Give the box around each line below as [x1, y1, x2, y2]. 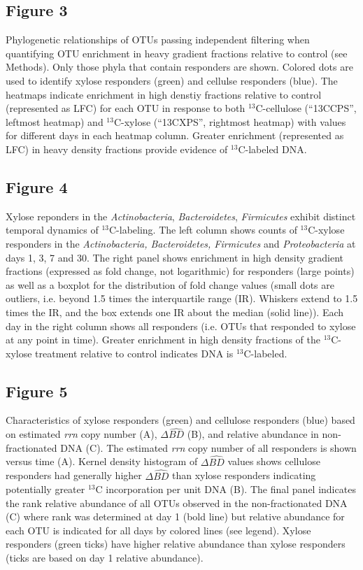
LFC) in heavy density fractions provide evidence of [6, 141, 228, 156]
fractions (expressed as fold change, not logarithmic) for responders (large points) [6, 264, 355, 278]
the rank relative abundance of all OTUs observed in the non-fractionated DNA [6, 495, 348, 510]
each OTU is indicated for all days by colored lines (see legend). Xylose [6, 522, 311, 537]
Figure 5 [6, 380, 68, 401]
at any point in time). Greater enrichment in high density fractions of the [6, 332, 320, 347]
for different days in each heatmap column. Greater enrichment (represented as [6, 128, 344, 143]
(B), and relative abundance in [187, 427, 319, 441]
